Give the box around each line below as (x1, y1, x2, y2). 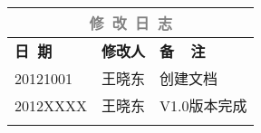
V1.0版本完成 (159, 95, 247, 116)
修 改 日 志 (89, 13, 173, 33)
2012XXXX (14, 94, 88, 116)
